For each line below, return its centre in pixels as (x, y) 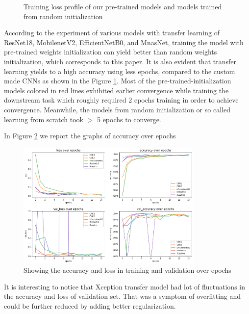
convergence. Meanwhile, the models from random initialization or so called (117, 109)
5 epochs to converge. (129, 119)
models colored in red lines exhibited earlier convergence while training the (116, 90)
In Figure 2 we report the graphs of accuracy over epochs (90, 136)
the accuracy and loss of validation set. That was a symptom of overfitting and (123, 296)
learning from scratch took (44, 119)
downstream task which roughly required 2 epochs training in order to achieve (121, 100)
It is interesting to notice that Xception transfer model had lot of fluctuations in (125, 286)
